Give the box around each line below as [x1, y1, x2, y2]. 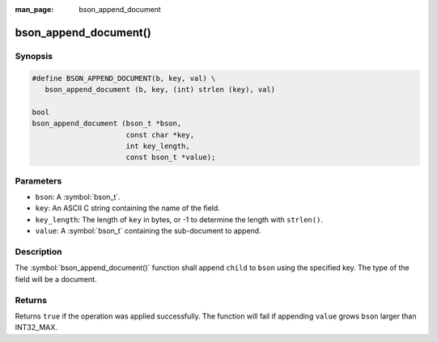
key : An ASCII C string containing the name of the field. [35, 203, 220, 213]
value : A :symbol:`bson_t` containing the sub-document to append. [35, 226, 262, 236]
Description [15, 246, 62, 257]
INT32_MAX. [15, 323, 58, 332]
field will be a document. [15, 274, 97, 284]
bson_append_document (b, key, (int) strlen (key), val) [45, 85, 276, 94]
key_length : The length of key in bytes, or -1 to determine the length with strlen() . [35, 214, 324, 224]
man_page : [15, 5, 54, 14]
